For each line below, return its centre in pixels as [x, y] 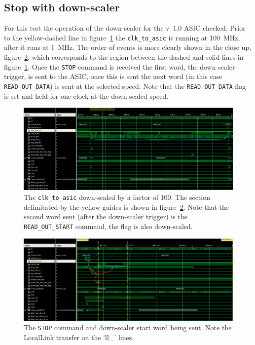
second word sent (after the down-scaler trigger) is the [106, 216]
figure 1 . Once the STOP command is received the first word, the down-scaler [120, 66]
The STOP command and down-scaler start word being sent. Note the [128, 327]
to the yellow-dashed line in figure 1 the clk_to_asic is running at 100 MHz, [122, 37]
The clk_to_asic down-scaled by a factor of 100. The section [117, 197]
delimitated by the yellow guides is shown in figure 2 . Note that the [126, 207]
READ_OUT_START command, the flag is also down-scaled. [108, 226]
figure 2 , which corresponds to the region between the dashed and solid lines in [124, 57]
